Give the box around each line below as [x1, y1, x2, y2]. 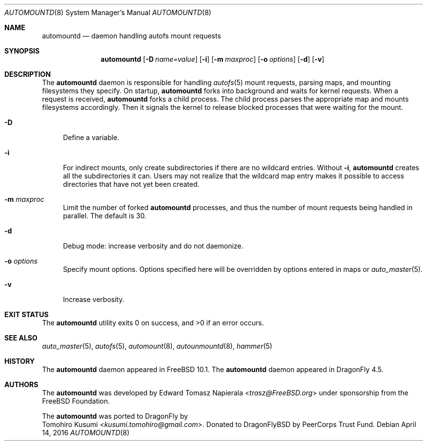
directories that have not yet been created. [63, 180, 200, 188]
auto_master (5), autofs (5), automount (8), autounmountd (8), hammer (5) [42, 342, 273, 350]
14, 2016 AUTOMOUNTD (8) [42, 428, 130, 437]
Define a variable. [63, 133, 119, 142]
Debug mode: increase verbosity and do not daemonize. [63, 242, 243, 250]
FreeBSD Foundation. [42, 397, 110, 405]
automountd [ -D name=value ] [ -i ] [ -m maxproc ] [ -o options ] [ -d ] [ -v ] [100, 55, 324, 63]
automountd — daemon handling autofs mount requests [42, 32, 221, 40]
